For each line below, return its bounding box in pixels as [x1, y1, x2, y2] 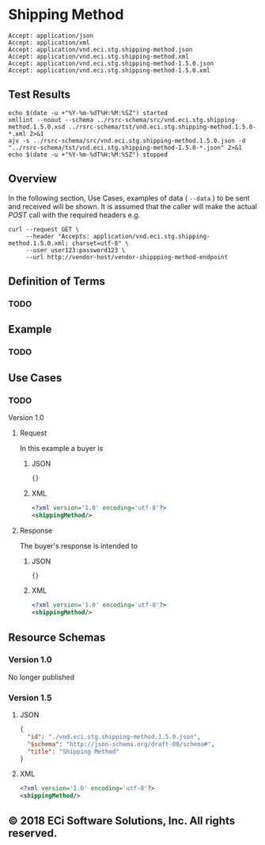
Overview [8, 172, 58, 185]
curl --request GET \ [8, 225, 80, 233]
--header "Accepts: [25, 232, 90, 240]
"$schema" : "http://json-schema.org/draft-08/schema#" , [27, 740, 215, 748]
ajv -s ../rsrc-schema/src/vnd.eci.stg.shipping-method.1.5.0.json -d [8, 136, 246, 144]
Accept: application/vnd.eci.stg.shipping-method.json [8, 45, 193, 53]
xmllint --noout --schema [8, 116, 93, 124]
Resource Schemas [8, 630, 106, 644]
